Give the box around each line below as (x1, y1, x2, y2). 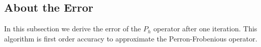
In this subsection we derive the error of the (4, 23, 141, 34)
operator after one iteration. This (153, 23, 257, 34)
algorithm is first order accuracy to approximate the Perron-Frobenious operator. (4, 33, 257, 43)
